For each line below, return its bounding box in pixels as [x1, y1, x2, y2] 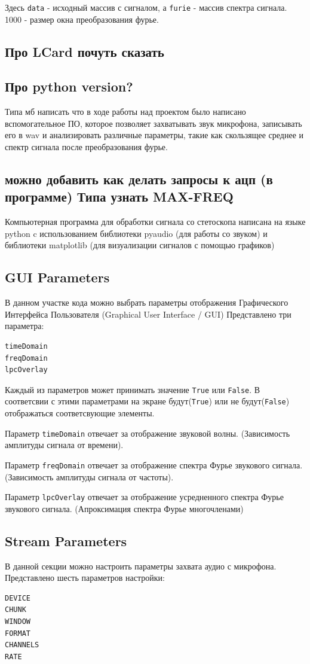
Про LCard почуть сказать [5, 42, 164, 60]
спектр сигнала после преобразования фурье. [5, 141, 168, 153]
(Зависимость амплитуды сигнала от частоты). [5, 470, 174, 483]
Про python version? [5, 77, 133, 96]
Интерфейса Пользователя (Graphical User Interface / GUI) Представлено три [5, 307, 291, 320]
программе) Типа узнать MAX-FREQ [5, 187, 234, 206]
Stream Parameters [5, 531, 127, 550]
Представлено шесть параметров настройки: [5, 571, 165, 584]
